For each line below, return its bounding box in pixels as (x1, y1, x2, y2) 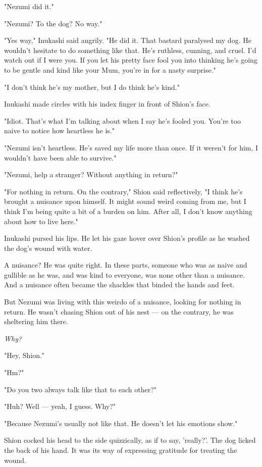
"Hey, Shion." (4, 350, 45, 360)
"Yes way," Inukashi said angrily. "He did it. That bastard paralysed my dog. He (4, 35, 251, 45)
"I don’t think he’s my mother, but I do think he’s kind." (4, 81, 180, 92)
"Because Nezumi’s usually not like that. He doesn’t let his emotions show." (4, 418, 238, 428)
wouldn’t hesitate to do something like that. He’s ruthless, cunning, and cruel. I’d (4, 44, 256, 55)
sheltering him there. (4, 316, 68, 327)
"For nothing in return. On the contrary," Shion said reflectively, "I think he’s (4, 186, 243, 196)
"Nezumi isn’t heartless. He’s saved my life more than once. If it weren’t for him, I (4, 142, 258, 152)
